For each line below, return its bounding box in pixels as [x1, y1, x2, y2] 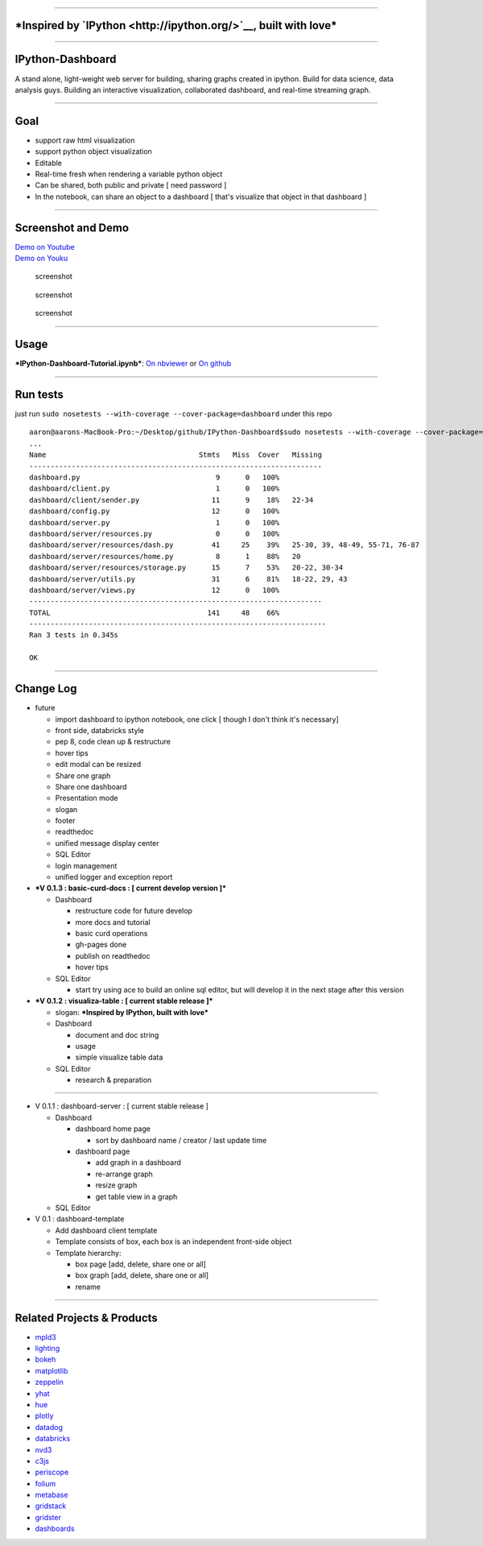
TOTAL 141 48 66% [29, 608, 280, 617]
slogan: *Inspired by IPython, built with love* [55, 1007, 209, 1017]
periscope [35, 1467, 69, 1478]
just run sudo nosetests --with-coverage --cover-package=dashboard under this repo [14, 409, 332, 419]
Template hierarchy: [55, 1248, 122, 1258]
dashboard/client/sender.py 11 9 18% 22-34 [29, 495, 314, 504]
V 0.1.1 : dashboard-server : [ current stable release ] [35, 1101, 209, 1111]
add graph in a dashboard [95, 1158, 181, 1167]
